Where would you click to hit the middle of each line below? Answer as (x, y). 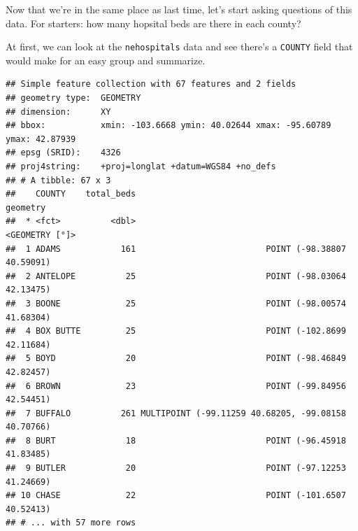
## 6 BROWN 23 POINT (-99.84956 (176, 386)
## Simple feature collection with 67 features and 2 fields (151, 84)
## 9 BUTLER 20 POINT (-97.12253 (176, 468)
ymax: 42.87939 (41, 139)
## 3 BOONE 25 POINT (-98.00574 (176, 303)
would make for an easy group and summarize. (106, 60)
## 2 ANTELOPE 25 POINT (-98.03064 (176, 276)
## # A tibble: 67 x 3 (58, 180)
